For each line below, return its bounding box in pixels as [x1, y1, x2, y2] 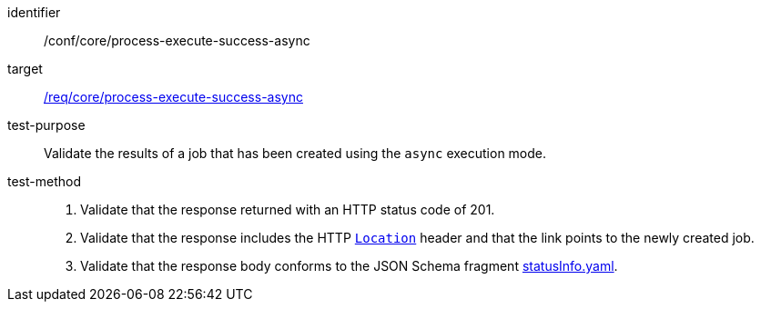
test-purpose [7, 117, 86, 133]
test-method [7, 174, 81, 189]
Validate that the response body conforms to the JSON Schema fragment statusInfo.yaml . [80, 258, 618, 274]
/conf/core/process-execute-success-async [44, 33, 310, 48]
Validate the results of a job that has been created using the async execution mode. [44, 145, 547, 161]
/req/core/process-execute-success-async [44, 89, 303, 105]
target [7, 61, 43, 76]
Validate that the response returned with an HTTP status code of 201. [80, 202, 495, 217]
